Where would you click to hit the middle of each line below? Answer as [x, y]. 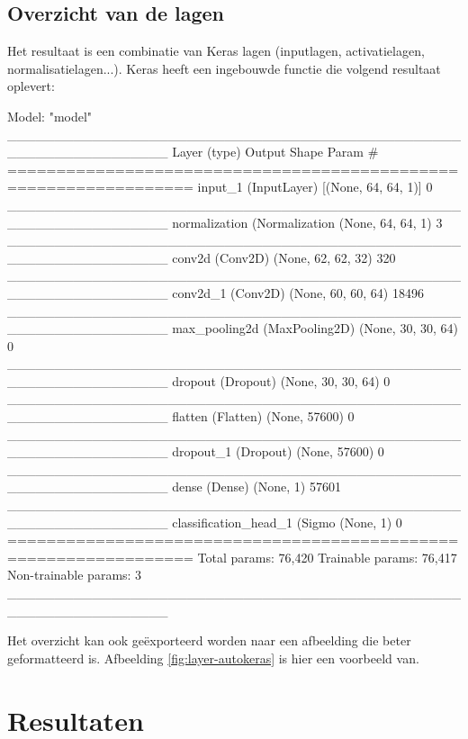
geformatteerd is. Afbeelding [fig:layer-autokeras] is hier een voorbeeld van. [213, 658]
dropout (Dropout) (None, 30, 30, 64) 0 [281, 380]
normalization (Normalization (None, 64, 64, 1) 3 [307, 222]
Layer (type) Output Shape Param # [275, 152]
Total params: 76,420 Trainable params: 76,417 [327, 557]
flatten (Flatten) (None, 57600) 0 [263, 416]
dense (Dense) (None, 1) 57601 [256, 487]
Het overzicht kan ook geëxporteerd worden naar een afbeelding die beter [209, 640]
